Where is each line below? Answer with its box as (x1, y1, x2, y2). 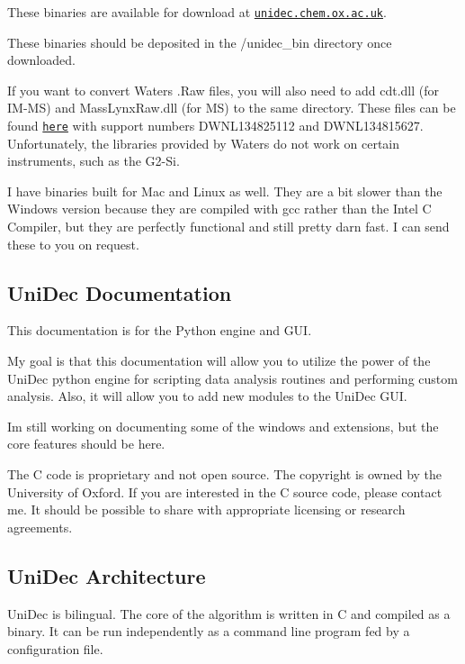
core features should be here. (7, 434, 165, 453)
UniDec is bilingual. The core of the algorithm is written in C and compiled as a (7, 604, 451, 623)
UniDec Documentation (7, 278, 232, 306)
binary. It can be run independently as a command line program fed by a (7, 622, 410, 641)
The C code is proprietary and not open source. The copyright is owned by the (7, 465, 443, 484)
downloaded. (7, 50, 76, 69)
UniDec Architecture (7, 561, 206, 589)
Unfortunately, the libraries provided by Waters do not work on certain (7, 133, 400, 152)
